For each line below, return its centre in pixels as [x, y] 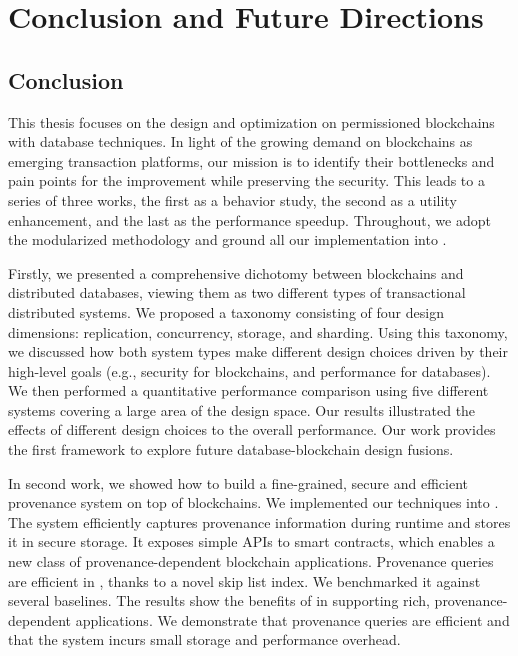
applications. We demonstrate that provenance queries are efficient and [292, 619]
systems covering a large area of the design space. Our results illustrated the [242, 409]
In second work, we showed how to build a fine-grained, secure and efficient [238, 482]
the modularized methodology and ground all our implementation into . [227, 239]
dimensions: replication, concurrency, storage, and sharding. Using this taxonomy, [258, 331]
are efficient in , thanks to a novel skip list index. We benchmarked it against [244, 580]
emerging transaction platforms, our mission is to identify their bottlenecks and [251, 160]
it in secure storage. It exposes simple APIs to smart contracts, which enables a [251, 541]
